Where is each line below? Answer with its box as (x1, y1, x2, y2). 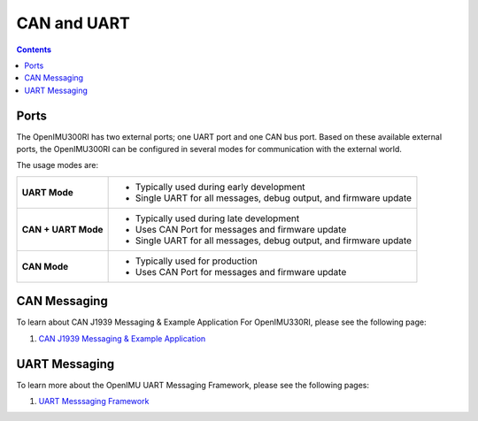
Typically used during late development (135, 212, 300, 225)
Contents (16, 44, 52, 55)
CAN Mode (21, 260, 69, 272)
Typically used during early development (135, 180, 305, 193)
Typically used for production (135, 255, 258, 267)
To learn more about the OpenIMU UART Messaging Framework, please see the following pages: (16, 379, 369, 390)
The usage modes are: (16, 160, 99, 171)
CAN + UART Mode (21, 223, 104, 235)
